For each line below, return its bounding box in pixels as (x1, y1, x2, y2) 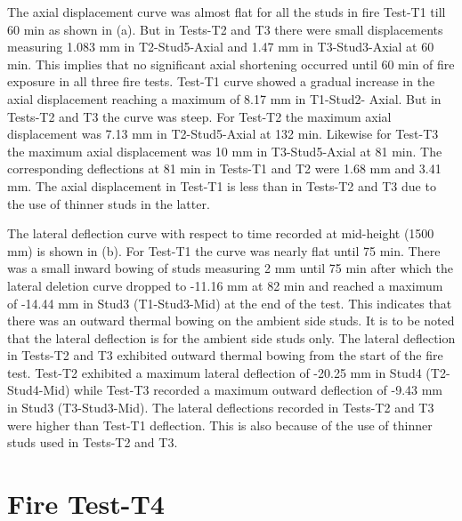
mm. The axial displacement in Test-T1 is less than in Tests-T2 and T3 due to (7, 176, 436, 195)
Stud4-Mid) (7, 381, 70, 399)
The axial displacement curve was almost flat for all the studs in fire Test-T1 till (7, 3, 446, 20)
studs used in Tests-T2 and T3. (7, 433, 178, 452)
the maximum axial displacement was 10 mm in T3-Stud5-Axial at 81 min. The (7, 141, 442, 160)
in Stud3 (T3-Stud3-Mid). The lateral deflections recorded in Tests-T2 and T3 (7, 398, 434, 417)
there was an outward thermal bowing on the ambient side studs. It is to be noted (7, 311, 455, 330)
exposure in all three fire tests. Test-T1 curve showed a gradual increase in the (7, 72, 435, 91)
